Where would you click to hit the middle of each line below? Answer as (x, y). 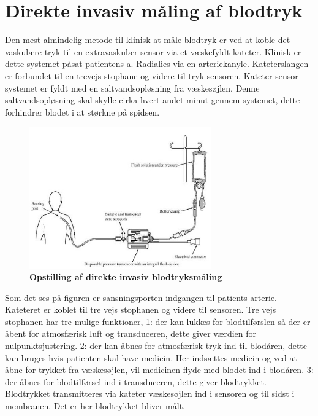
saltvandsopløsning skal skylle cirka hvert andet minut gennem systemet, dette (153, 100)
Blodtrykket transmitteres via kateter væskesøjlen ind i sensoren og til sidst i (150, 394)
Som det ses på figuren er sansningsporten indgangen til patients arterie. (141, 297)
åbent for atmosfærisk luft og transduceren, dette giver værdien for (131, 333)
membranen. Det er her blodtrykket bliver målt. (95, 406)
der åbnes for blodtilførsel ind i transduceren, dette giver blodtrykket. (136, 381)
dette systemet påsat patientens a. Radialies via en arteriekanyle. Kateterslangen (157, 64)
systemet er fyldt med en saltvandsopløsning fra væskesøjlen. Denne (132, 88)
